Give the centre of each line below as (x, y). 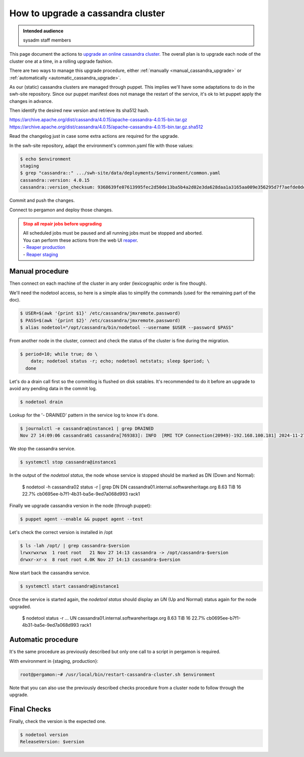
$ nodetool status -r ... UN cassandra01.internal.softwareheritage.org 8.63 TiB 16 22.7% (114, 618)
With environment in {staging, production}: (54, 661)
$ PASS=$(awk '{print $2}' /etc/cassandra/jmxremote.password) (100, 320)
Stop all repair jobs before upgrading (63, 223)
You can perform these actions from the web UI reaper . (81, 240)
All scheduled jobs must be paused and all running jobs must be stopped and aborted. (113, 233)
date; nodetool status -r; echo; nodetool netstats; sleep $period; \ (120, 361)
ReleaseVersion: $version (52, 742)
